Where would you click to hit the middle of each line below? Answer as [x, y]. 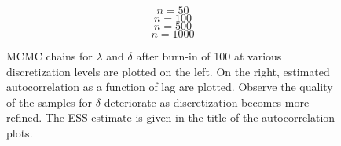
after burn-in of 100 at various [209, 56]
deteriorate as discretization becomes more [207, 102]
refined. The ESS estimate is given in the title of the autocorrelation [171, 117]
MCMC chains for [49, 56]
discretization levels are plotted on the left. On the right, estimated [168, 71]
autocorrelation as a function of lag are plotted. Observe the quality [170, 87]
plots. [20, 132]
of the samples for [49, 102]
